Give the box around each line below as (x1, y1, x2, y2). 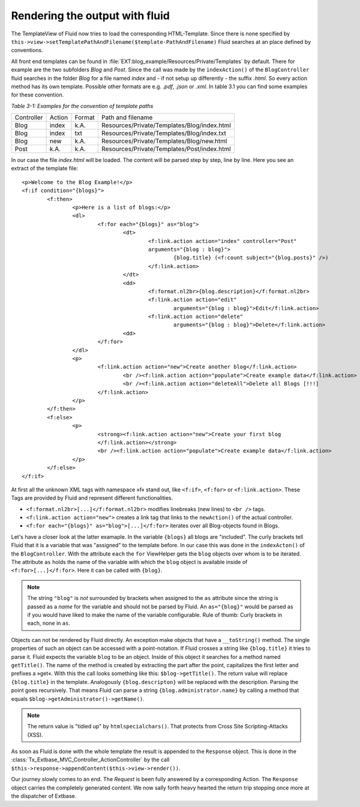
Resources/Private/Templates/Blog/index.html (101, 121, 231, 130)
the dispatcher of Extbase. (11, 793, 77, 800)
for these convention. (11, 91, 64, 98)
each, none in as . (27, 620, 70, 627)
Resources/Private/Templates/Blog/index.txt (101, 129, 226, 137)
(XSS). (27, 731, 43, 738)
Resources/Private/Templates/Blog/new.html (101, 137, 227, 145)
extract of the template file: (11, 165, 78, 172)
